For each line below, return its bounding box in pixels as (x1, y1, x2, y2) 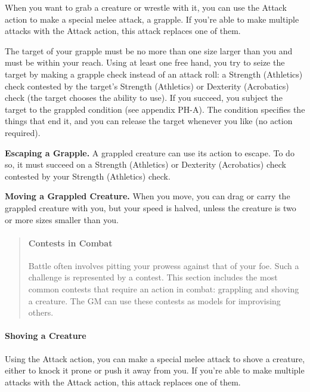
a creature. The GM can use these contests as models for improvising (28, 294, 281, 307)
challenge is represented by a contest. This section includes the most (28, 271, 278, 283)
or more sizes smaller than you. (5, 213, 119, 226)
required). (5, 126, 41, 138)
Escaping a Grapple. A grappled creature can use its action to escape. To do (5, 146, 294, 159)
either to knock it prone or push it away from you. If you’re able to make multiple (5, 364, 305, 376)
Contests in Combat (28, 236, 113, 249)
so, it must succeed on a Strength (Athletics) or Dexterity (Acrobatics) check (5, 158, 287, 171)
